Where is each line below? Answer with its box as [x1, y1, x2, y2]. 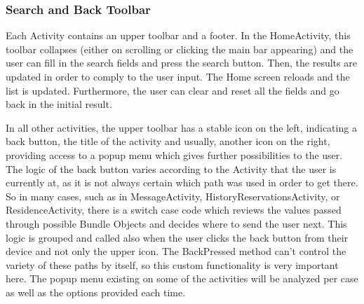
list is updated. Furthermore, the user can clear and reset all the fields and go [6, 83, 339, 97]
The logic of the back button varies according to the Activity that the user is [6, 161, 337, 176]
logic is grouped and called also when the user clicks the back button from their [6, 230, 349, 244]
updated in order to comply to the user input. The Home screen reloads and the [6, 69, 350, 83]
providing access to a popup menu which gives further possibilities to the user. [6, 147, 343, 162]
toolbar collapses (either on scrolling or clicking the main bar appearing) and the [6, 41, 353, 56]
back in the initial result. [6, 97, 112, 111]
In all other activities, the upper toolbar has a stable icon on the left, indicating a [6, 120, 357, 134]
